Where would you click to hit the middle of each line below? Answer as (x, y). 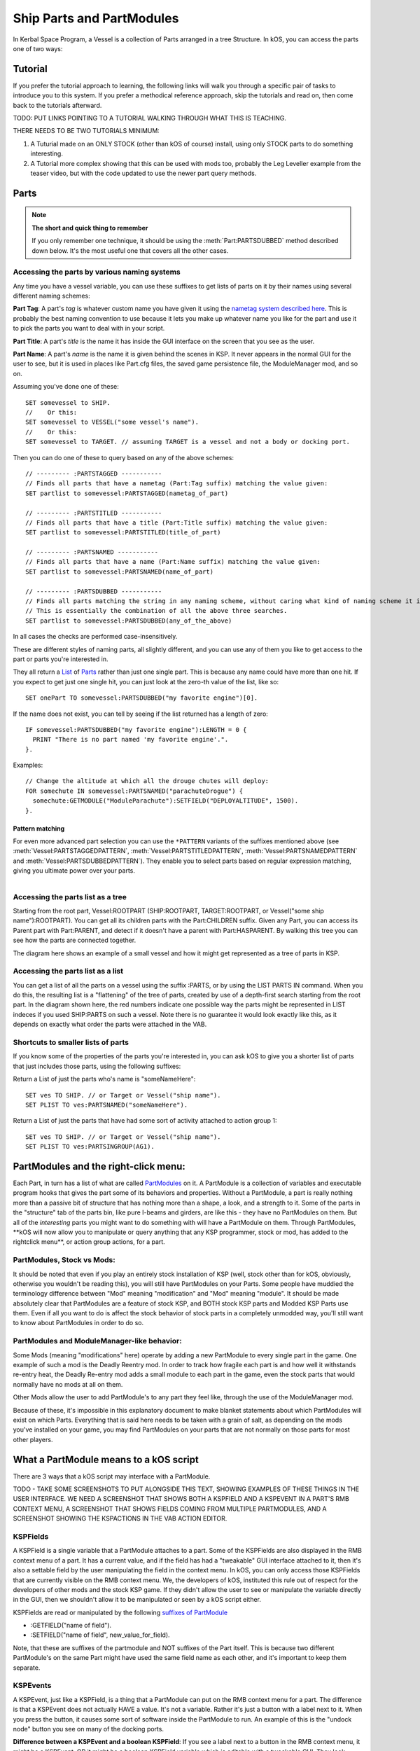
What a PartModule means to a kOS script (106, 1459)
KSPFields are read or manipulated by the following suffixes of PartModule (120, 1612)
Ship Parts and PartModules (96, 18)
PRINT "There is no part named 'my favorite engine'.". (131, 740)
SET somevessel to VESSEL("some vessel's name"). (112, 422)
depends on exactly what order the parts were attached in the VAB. (110, 1024)
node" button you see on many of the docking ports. (89, 1729)
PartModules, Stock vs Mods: (64, 1260)
